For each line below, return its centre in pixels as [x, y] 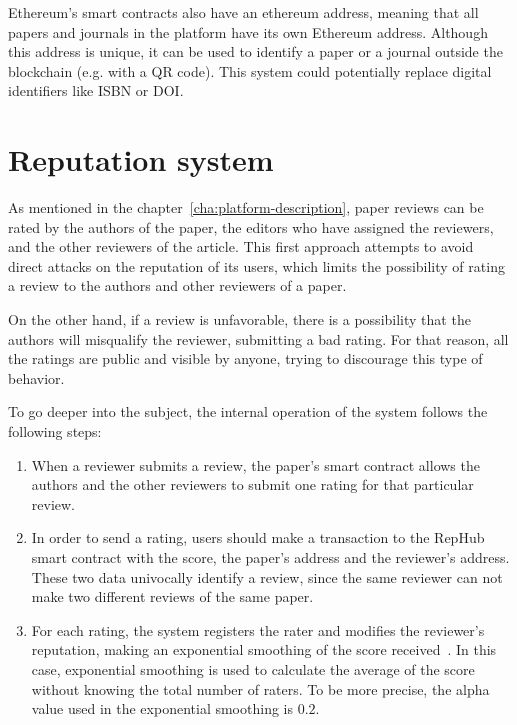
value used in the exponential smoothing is [162, 708]
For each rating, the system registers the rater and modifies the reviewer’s [258, 629]
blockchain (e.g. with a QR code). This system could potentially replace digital [250, 70]
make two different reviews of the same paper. [172, 596]
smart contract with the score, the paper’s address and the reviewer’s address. [270, 557]
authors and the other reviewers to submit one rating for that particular [252, 484]
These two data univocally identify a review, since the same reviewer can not [267, 576]
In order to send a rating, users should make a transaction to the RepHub [258, 537]
